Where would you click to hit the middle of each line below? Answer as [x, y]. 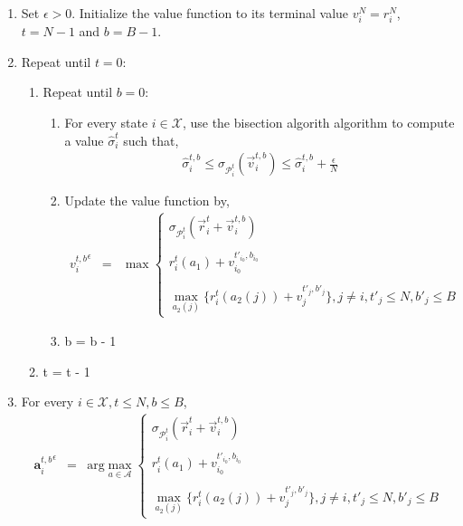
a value [84, 140]
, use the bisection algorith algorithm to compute [318, 122]
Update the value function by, [147, 201]
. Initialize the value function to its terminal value [210, 13]
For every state [106, 122]
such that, [151, 140]
